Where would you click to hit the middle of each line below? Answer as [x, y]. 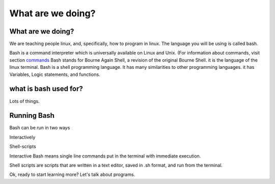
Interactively [22, 137]
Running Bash [32, 115]
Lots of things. [25, 101]
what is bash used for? [46, 89]
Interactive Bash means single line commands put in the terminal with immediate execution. [105, 156]
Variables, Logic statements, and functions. [55, 74]
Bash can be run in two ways [40, 128]
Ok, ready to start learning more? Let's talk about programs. [72, 175]
